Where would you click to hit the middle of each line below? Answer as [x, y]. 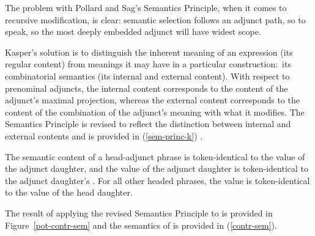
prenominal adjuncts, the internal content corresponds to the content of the [146, 88]
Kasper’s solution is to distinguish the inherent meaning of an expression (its [149, 52]
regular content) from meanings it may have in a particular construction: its [148, 64]
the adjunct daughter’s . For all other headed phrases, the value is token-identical [157, 180]
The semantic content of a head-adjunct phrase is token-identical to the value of [155, 156]
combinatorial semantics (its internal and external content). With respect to [147, 76]
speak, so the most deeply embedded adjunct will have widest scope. [133, 31]
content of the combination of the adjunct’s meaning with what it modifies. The [155, 112]
